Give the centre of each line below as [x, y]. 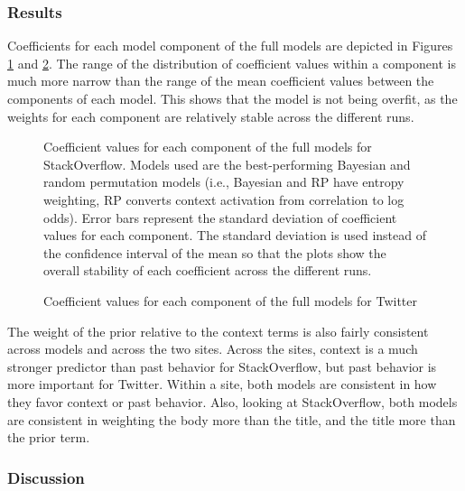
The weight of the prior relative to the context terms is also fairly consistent [218, 331]
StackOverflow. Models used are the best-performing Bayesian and [227, 164]
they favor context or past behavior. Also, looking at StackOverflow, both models [232, 401]
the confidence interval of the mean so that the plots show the [215, 252]
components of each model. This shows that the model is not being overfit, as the [232, 98]
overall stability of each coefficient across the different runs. [208, 270]
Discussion [46, 477]
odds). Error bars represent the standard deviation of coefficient [220, 217]
